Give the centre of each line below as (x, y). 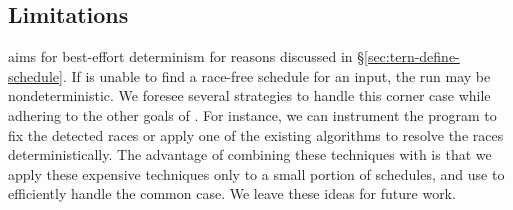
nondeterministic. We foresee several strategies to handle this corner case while (249, 95)
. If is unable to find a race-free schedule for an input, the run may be (276, 75)
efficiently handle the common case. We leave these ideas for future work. (232, 193)
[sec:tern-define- (412, 56)
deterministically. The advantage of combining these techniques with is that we (250, 154)
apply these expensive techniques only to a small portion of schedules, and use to (256, 173)
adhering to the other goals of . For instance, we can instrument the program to (252, 114)
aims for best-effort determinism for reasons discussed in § (186, 56)
